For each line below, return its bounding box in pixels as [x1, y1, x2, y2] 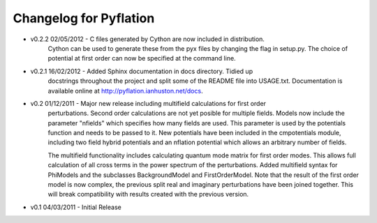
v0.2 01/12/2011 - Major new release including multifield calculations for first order [30, 99, 267, 107]
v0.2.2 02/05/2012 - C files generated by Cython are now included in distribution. [30, 35, 265, 43]
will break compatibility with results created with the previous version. [47, 190, 249, 199]
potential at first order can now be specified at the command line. [47, 54, 237, 63]
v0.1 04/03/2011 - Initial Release [30, 203, 121, 211]
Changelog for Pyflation [13, 10, 155, 26]
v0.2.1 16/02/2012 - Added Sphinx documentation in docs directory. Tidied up [30, 67, 253, 75]
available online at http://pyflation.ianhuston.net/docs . [47, 86, 203, 95]
